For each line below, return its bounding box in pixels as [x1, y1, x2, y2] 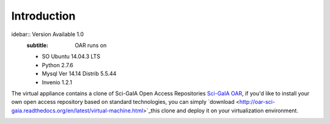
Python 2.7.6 [42, 61, 73, 68]
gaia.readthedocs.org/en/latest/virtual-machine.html [11, 107, 144, 114]
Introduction [11, 9, 76, 23]
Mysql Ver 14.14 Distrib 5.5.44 [42, 70, 117, 78]
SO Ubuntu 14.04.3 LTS [42, 53, 101, 60]
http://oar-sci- [239, 98, 275, 106]
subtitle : [26, 42, 49, 49]
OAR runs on [75, 42, 107, 49]
